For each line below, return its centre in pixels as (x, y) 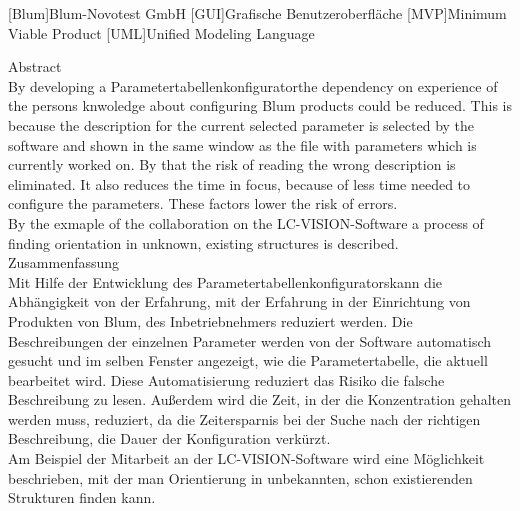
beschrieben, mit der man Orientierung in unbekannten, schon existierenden (240, 477)
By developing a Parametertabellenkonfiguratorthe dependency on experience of (253, 85)
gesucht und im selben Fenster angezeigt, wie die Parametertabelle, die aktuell (248, 360)
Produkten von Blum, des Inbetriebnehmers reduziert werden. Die (210, 320)
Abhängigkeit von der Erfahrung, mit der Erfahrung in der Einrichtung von (239, 301)
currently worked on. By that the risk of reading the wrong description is (232, 164)
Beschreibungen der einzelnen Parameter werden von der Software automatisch (250, 340)
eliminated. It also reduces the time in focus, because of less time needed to (239, 183)
